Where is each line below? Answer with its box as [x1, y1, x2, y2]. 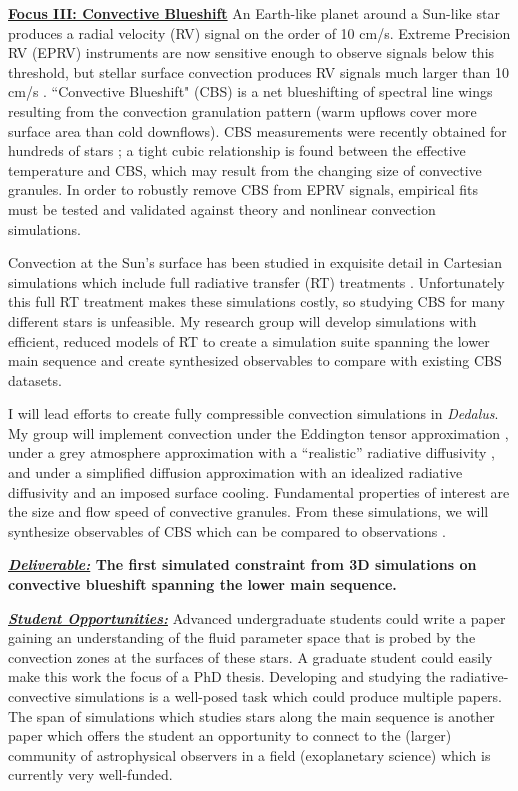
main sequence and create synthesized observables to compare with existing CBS [8, 350, 502, 371]
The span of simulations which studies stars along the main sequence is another [8, 705, 495, 726]
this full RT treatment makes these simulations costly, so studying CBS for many [8, 291, 505, 312]
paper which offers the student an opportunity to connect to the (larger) [8, 725, 452, 746]
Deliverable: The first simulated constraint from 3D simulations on [8, 554, 477, 575]
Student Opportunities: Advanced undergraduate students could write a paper [8, 607, 506, 628]
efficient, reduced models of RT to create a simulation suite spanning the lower [8, 330, 490, 351]
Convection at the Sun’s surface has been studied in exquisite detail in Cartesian [8, 252, 503, 273]
